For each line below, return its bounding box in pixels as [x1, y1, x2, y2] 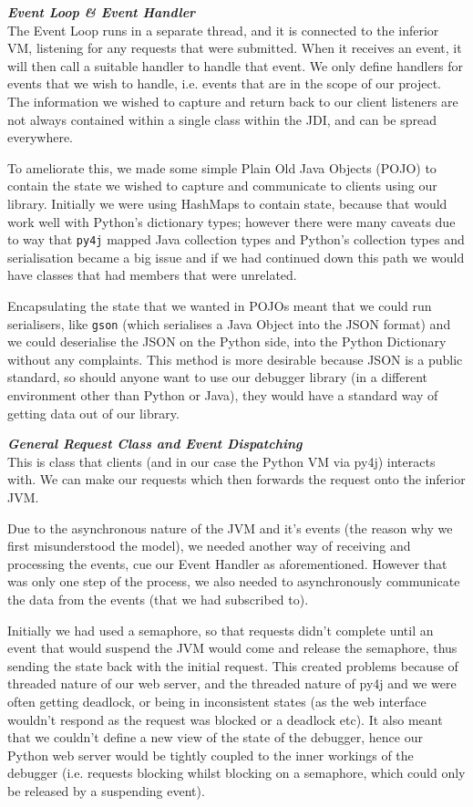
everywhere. [7, 128, 74, 147]
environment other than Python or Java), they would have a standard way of [7, 386, 438, 404]
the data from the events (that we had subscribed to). [7, 589, 309, 608]
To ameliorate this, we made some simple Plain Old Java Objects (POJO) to [7, 158, 437, 177]
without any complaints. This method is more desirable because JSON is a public [7, 349, 463, 368]
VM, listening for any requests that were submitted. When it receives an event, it [7, 38, 462, 57]
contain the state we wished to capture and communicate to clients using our [7, 176, 437, 195]
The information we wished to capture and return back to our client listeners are [7, 91, 458, 110]
